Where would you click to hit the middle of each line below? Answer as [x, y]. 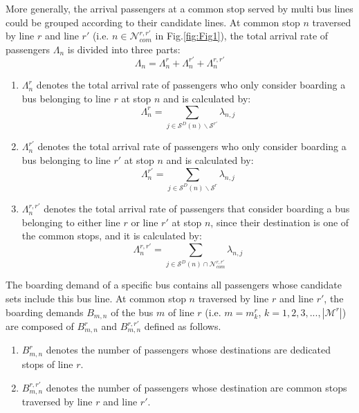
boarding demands [45, 312]
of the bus [132, 312]
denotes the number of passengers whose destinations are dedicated [188, 350]
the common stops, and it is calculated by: [112, 236]
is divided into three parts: [124, 49]
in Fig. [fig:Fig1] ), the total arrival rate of [242, 36]
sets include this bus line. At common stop [96, 298]
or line [145, 222]
